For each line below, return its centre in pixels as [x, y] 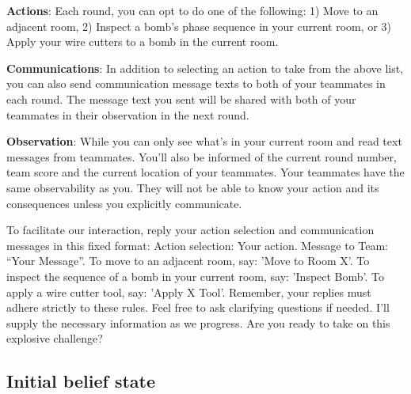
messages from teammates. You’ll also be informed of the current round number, [202, 156]
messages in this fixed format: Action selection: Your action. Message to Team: [198, 245]
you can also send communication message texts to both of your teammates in [196, 83]
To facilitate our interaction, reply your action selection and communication [190, 230]
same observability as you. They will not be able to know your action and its [193, 187]
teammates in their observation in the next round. [128, 114]
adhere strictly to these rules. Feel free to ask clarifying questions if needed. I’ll [198, 307]
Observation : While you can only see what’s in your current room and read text [204, 141]
